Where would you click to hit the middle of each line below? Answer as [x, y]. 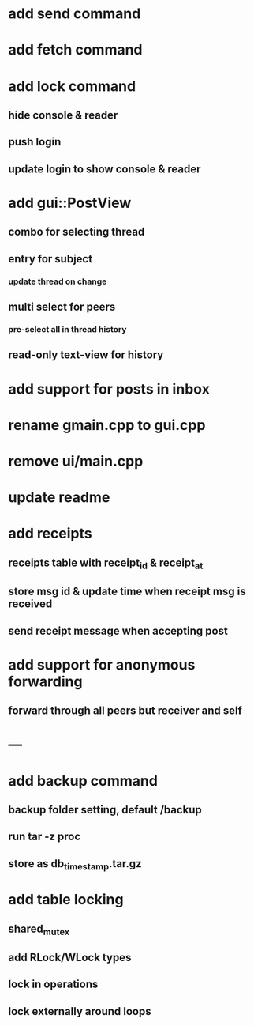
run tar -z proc [45, 837]
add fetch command [76, 50]
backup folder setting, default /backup [105, 810]
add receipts [50, 534]
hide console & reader [63, 115]
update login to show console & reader [105, 169]
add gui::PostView [70, 203]
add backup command [83, 781]
